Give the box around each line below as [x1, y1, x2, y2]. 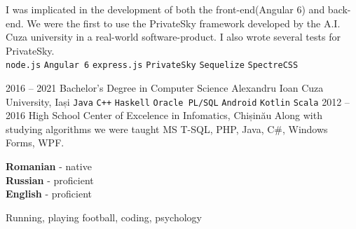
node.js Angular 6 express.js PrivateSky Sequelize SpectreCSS [6, 60, 299, 71]
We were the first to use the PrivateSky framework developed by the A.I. [27, 15, 341, 30]
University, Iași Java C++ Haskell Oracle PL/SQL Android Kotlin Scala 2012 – [6, 94, 350, 109]
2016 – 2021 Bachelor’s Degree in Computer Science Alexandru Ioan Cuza [6, 81, 324, 95]
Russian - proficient [6, 172, 94, 187]
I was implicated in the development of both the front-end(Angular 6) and [6, 2, 325, 16]
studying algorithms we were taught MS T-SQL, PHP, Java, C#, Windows [6, 121, 328, 136]
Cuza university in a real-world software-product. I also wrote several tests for [6, 29, 341, 44]
